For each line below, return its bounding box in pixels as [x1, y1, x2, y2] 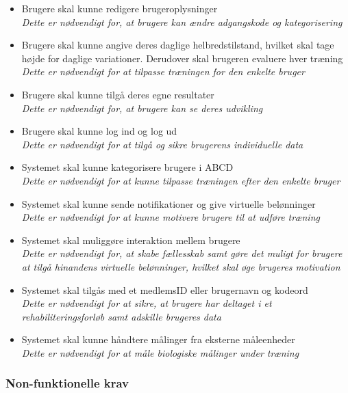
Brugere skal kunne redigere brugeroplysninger [21, 1, 218, 15]
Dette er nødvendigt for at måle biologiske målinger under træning [21, 345, 299, 360]
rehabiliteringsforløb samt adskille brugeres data [21, 309, 221, 323]
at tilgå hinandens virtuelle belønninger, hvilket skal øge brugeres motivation [21, 259, 340, 273]
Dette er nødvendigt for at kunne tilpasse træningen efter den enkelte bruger [21, 173, 340, 187]
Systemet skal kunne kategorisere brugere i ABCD [21, 160, 234, 174]
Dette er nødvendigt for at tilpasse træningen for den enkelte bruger [21, 64, 305, 79]
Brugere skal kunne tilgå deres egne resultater [21, 87, 214, 101]
